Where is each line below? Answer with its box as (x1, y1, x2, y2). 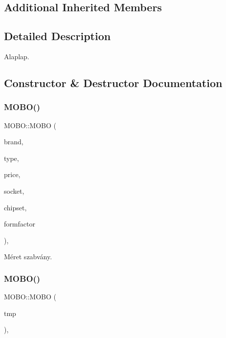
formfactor (4, 219, 35, 229)
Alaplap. (4, 51, 29, 61)
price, (4, 169, 21, 180)
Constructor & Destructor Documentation (4, 75, 223, 90)
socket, (4, 185, 24, 196)
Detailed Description (4, 28, 111, 44)
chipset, (4, 202, 27, 212)
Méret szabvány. (4, 251, 52, 262)
